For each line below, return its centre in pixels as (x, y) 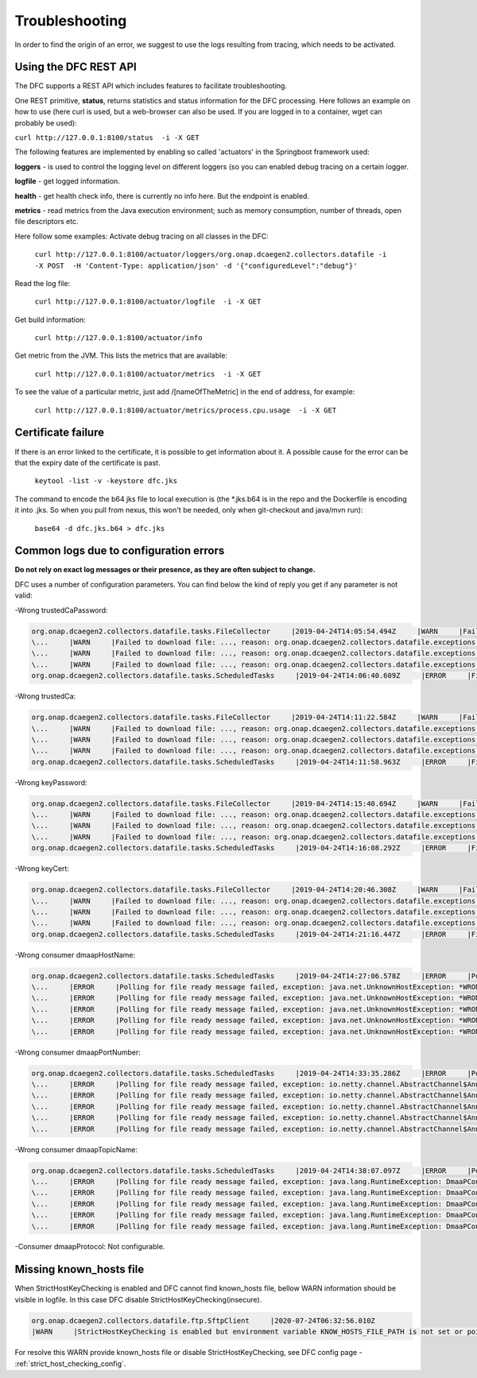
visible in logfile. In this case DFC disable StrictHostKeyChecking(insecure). (138, 1299)
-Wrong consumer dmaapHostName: (75, 954)
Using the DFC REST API (76, 67)
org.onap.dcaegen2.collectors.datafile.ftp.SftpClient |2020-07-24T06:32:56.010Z (203, 1320)
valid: (24, 595)
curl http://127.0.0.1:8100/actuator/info (118, 338)
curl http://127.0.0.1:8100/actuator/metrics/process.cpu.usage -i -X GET (186, 410)
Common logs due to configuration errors (120, 551)
